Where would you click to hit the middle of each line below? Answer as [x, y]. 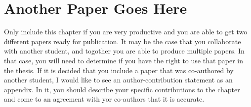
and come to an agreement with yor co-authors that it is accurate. [104, 99]
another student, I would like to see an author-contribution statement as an [118, 80]
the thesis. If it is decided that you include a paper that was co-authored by [119, 70]
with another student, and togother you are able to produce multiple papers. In [124, 51]
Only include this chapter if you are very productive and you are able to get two [126, 32]
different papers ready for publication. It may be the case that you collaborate [123, 41]
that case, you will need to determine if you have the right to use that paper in [124, 60]
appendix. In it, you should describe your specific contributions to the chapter [122, 89]
